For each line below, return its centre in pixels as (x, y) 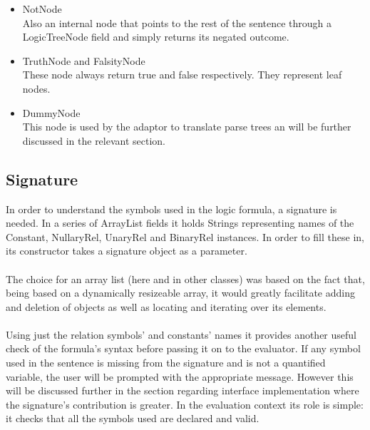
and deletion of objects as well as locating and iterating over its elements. (166, 306)
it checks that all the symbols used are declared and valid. (133, 418)
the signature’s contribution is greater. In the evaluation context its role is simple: (185, 404)
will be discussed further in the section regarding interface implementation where (183, 390)
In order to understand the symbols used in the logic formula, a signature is (171, 209)
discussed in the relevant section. (94, 140)
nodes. (36, 88)
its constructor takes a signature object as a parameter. (127, 251)
